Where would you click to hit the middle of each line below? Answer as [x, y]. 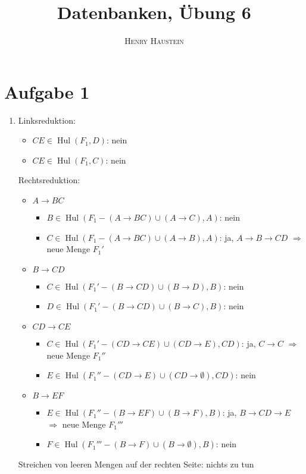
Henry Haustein [154, 41]
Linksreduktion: [47, 120]
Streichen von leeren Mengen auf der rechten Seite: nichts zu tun [136, 464]
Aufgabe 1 [47, 91]
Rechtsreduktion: [49, 180]
